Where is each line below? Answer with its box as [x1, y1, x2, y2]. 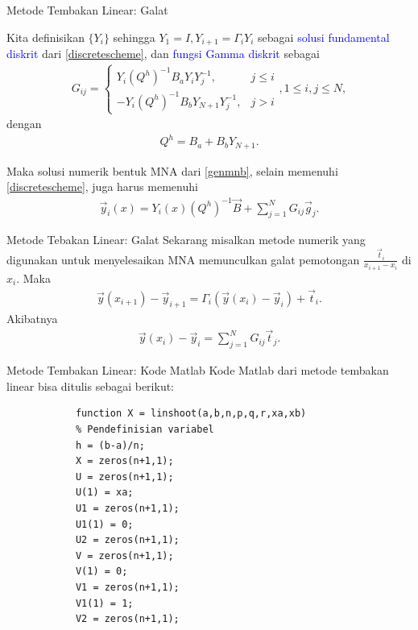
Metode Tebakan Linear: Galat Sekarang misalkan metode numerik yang [6, 231, 366, 248]
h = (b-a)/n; [75, 439, 145, 451]
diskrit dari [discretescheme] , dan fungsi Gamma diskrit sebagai [6, 45, 320, 62]
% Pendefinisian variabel [75, 423, 214, 435]
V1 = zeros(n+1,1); [75, 581, 180, 593]
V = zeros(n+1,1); [75, 549, 174, 562]
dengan [6, 115, 42, 132]
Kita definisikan [6, 28, 85, 45]
